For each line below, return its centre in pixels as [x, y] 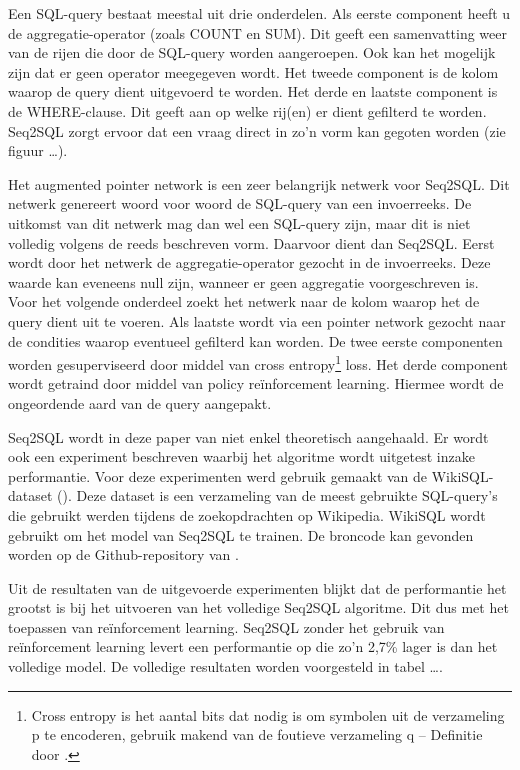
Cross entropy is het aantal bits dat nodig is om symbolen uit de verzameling [268, 714]
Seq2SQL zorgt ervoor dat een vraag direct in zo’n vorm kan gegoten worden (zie [257, 130]
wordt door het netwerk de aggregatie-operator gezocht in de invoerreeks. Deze [249, 262]
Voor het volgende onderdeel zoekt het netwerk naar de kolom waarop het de [244, 301]
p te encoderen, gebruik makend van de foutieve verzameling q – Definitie [257, 734]
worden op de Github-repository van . [123, 554]
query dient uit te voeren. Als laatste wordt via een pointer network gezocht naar [257, 320]
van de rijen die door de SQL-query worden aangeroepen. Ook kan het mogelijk [252, 52]
